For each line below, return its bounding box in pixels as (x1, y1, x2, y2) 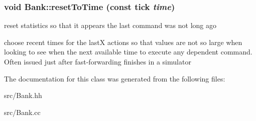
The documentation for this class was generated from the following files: (4, 73, 225, 83)
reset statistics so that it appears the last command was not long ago (4, 20, 216, 30)
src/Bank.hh (4, 90, 42, 100)
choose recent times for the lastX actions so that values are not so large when (4, 36, 242, 47)
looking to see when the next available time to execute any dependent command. (4, 46, 252, 57)
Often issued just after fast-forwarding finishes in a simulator (4, 56, 191, 66)
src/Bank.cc (4, 106, 41, 117)
